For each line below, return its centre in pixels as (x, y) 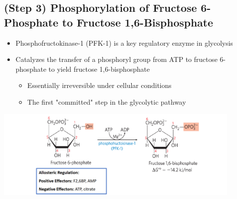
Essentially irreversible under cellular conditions (99, 85)
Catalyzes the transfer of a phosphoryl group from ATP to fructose (117, 59)
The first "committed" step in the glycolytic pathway (107, 101)
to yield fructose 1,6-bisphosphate (99, 69)
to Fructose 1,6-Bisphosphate (138, 22)
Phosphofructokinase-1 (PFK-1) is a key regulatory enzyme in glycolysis (124, 43)
